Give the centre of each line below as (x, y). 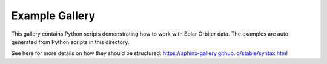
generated (24, 42)
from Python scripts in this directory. (84, 42)
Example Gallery (53, 16)
